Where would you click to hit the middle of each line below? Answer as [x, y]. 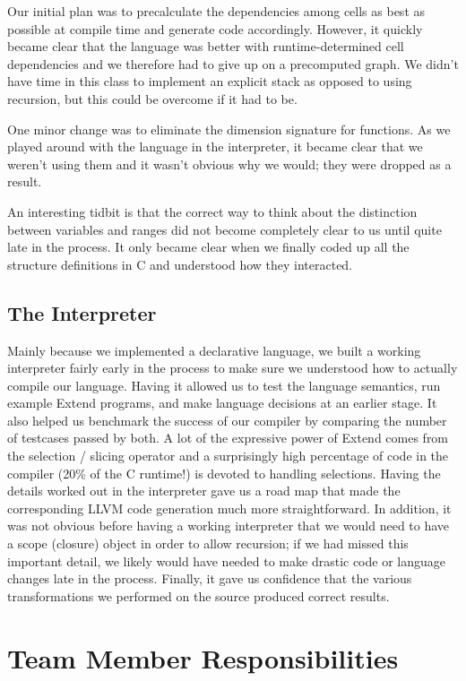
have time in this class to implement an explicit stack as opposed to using [210, 81]
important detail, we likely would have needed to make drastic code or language [227, 560]
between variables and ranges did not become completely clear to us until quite [224, 229]
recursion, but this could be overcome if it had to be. [152, 98]
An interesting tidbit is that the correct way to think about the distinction [212, 211]
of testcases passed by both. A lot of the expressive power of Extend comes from [228, 438]
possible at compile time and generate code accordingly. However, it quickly [215, 28]
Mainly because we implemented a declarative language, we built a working [214, 350]
